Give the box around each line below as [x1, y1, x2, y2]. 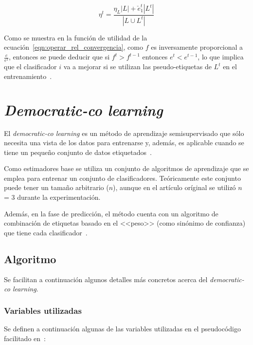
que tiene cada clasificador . [4, 227, 88, 237]
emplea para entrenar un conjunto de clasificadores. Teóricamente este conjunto [4, 172, 241, 183]
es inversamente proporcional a [151, 42, 243, 52]
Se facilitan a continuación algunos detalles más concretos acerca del [4, 274, 208, 284]
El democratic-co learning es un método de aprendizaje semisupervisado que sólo [4, 128, 244, 138]
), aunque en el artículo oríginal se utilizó [113, 182, 236, 192]
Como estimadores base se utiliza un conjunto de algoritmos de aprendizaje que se [4, 163, 249, 173]
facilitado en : [4, 333, 46, 343]
